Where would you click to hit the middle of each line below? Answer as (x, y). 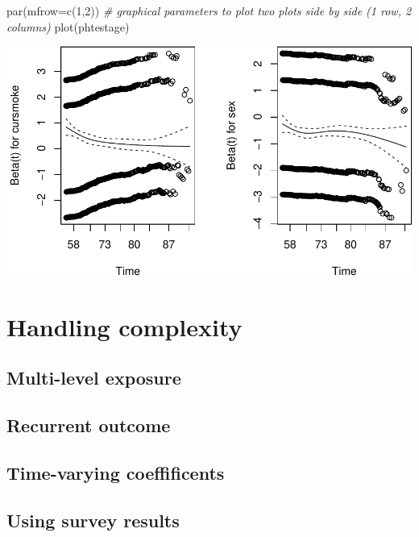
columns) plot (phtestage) (68, 26)
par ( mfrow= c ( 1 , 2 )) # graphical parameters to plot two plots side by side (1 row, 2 (209, 10)
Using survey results (93, 520)
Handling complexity (124, 326)
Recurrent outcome (89, 425)
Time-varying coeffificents (116, 472)
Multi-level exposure (94, 378)
